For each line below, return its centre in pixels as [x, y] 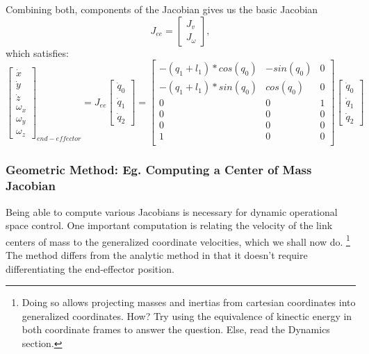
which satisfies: [37, 52]
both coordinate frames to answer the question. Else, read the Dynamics [176, 329]
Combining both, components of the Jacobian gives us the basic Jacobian [162, 9]
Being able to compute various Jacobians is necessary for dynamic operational [172, 211]
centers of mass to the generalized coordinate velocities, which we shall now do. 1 [178, 240]
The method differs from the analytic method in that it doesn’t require [157, 254]
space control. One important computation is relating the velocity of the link [169, 225]
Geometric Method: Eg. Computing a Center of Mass [159, 170]
